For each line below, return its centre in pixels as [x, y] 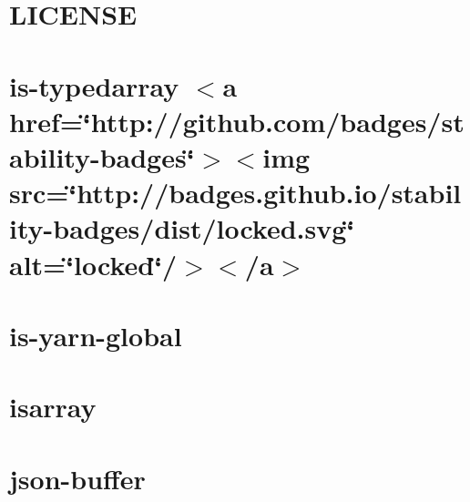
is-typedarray [94, 85]
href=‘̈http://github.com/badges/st [237, 121]
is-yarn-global [96, 335]
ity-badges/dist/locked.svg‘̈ [182, 228]
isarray [53, 407]
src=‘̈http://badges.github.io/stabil [235, 193]
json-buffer [77, 478]
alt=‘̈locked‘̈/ [93, 264]
